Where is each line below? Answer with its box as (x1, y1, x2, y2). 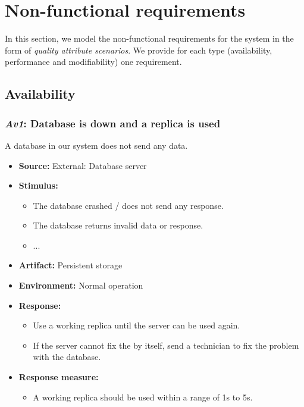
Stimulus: (18, 179, 58, 192)
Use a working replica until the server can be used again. (33, 319, 240, 331)
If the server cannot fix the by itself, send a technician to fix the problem (33, 339, 299, 351)
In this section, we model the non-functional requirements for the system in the (5, 32, 294, 45)
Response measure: (18, 371, 99, 383)
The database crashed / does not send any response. (33, 199, 224, 211)
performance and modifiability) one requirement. (5, 55, 182, 68)
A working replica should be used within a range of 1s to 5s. (33, 390, 253, 403)
